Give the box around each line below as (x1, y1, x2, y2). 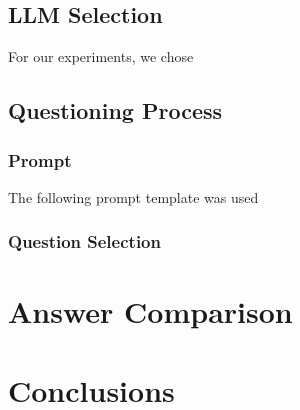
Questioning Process (8, 95, 223, 126)
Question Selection (8, 229, 161, 254)
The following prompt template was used (8, 186, 259, 207)
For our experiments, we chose (8, 46, 194, 67)
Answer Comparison (8, 291, 293, 332)
